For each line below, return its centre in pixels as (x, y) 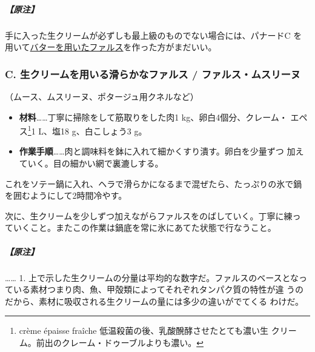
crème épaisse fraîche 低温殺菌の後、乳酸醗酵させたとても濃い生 (144, 330)
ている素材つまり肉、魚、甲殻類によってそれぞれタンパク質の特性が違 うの (154, 289)
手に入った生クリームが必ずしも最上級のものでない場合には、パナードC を (154, 35)
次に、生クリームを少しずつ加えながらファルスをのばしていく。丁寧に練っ (153, 215)
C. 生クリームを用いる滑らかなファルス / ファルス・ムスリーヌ (153, 74)
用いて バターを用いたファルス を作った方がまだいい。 (111, 47)
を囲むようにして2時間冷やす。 (66, 195)
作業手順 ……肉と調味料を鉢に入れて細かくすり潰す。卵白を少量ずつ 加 (157, 151)
